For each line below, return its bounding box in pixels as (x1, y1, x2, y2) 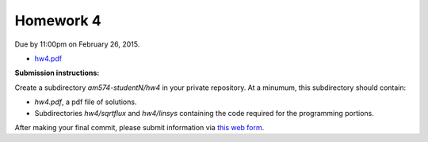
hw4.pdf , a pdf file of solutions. (34, 97, 137, 106)
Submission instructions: (14, 68, 100, 78)
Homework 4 (14, 12, 102, 29)
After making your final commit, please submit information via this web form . (14, 122, 265, 132)
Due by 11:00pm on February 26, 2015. (14, 39, 140, 49)
